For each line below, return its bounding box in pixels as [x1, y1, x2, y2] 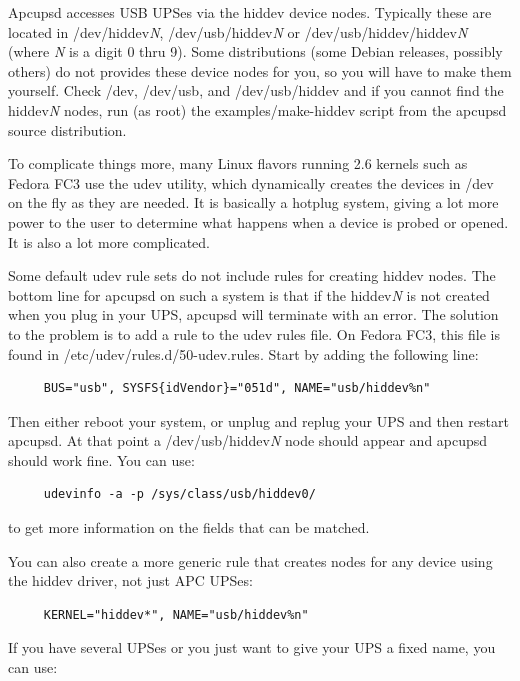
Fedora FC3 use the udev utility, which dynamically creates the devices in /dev [8, 172, 494, 193]
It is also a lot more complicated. [8, 231, 210, 252]
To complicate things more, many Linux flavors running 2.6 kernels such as [8, 153, 468, 174]
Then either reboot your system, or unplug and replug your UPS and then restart [8, 410, 509, 431]
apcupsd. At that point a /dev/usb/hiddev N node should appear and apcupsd [8, 430, 488, 451]
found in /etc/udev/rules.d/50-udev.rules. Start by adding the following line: [8, 343, 479, 364]
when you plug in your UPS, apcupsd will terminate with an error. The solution [8, 304, 499, 325]
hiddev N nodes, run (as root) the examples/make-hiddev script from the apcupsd [8, 99, 507, 120]
